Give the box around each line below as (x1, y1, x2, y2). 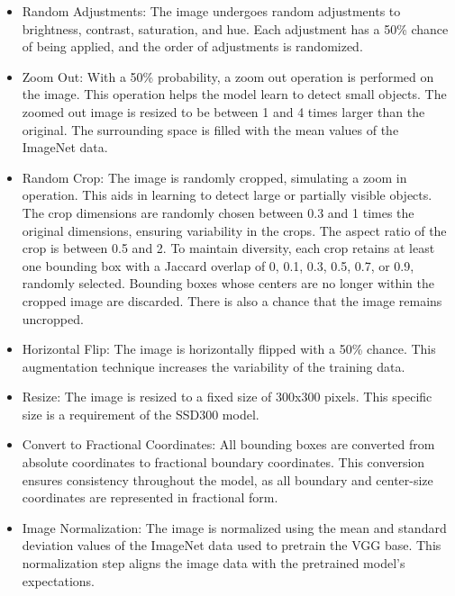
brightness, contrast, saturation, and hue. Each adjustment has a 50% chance (22, 19, 449, 38)
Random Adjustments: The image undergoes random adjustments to (22, 2, 401, 20)
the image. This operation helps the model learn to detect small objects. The (22, 85, 447, 104)
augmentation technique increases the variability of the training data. (22, 357, 405, 375)
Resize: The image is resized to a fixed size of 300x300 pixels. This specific (22, 387, 432, 406)
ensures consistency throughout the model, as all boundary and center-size (22, 470, 433, 489)
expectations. (22, 571, 95, 590)
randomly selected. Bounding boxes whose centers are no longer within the (22, 274, 434, 293)
